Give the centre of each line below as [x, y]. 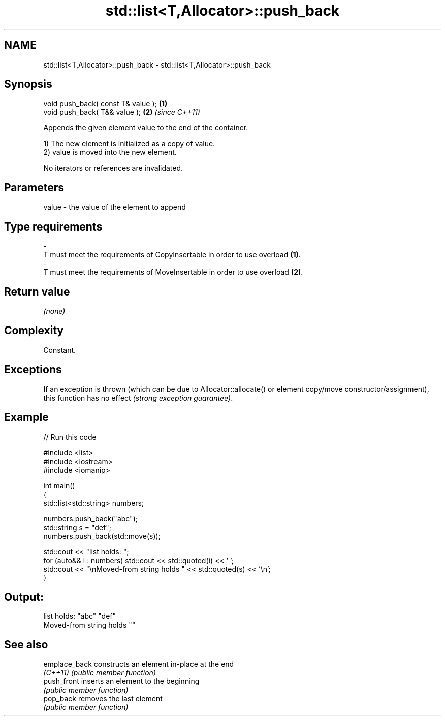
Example [26, 417]
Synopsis [28, 84]
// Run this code [70, 437]
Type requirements [53, 226]
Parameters [34, 187]
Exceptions [33, 370]
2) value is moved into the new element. [110, 152]
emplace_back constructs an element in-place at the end [139, 664]
